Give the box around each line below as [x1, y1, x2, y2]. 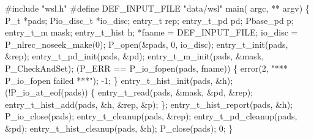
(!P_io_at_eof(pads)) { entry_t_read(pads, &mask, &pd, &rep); [5, 86, 253, 99]
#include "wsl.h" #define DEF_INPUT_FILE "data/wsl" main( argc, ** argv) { [5, 2, 310, 14]
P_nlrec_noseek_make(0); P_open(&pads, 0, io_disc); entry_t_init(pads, [5, 37, 288, 50]
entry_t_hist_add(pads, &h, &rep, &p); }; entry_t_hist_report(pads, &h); [5, 97, 293, 110]
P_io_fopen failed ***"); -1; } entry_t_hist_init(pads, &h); [5, 73, 233, 86]
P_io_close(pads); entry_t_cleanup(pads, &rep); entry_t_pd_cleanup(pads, [5, 110, 297, 122]
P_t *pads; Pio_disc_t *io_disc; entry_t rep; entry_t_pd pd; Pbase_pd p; [5, 13, 294, 26]
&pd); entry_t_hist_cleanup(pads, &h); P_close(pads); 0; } [5, 121, 233, 134]
